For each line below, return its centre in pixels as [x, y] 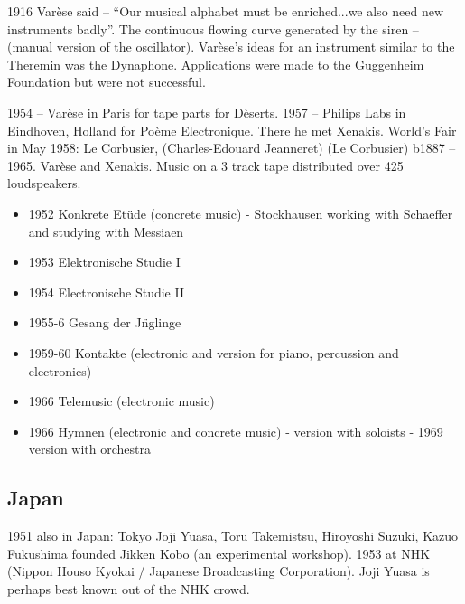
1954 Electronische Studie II [106, 292]
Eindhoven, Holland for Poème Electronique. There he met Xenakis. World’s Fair [232, 130]
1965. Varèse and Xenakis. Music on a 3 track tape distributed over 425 [205, 165]
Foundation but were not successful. [107, 82]
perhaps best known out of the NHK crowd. [129, 588]
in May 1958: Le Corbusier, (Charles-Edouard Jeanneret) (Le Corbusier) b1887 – [232, 148]
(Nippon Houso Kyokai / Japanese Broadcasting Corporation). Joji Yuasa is [219, 571]
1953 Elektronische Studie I [104, 262]
